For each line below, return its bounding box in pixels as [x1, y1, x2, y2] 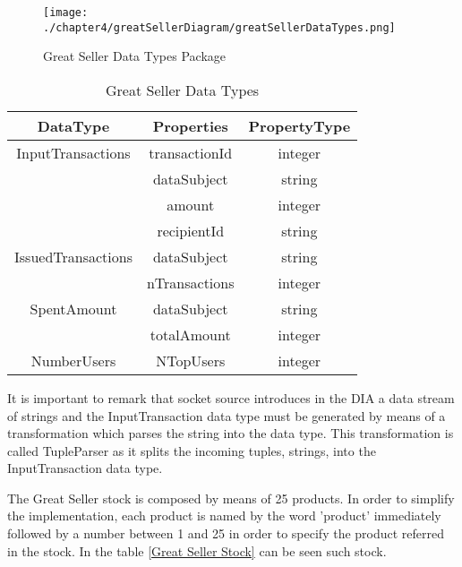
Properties [152, 115, 228, 136]
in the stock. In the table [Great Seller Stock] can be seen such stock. [7, 541, 387, 560]
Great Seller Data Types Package [43, 47, 227, 65]
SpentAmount [30, 297, 117, 319]
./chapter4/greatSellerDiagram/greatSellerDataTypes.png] [43, 21, 396, 34]
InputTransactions [16, 142, 131, 163]
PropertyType [248, 115, 351, 136]
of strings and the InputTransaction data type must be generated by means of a [7, 406, 446, 425]
